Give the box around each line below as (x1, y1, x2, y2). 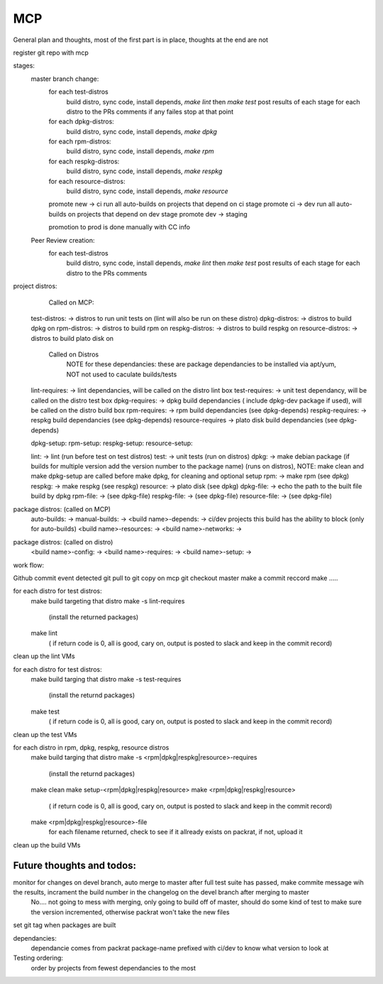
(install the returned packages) (48, 613, 139, 621)
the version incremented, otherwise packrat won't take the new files (30, 907, 230, 916)
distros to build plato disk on (30, 334, 113, 342)
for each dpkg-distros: (48, 117, 115, 126)
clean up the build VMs (13, 841, 81, 849)
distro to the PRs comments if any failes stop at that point (66, 107, 234, 116)
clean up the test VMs (13, 730, 77, 738)
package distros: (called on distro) (13, 537, 113, 546)
